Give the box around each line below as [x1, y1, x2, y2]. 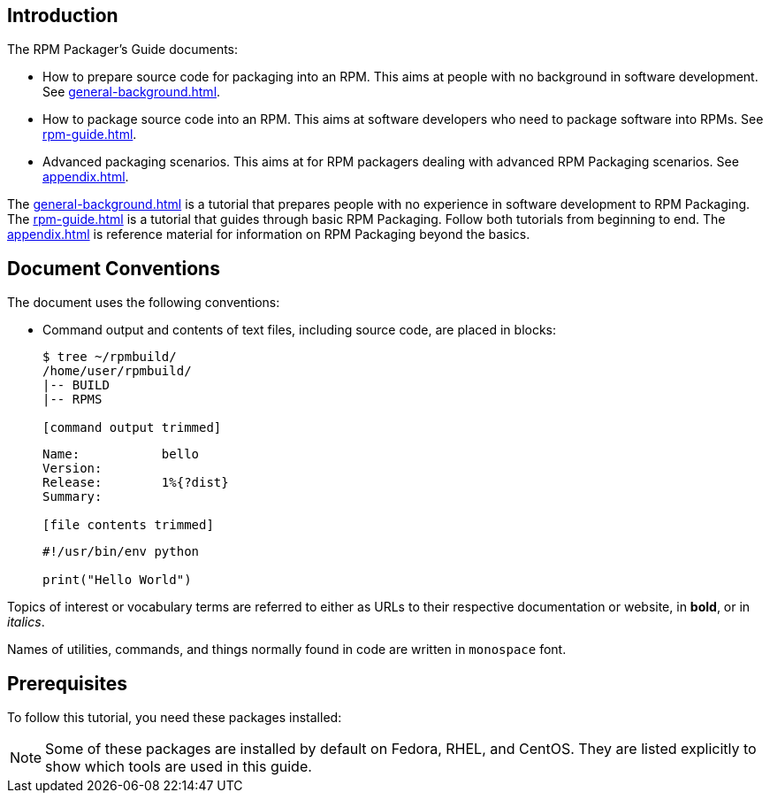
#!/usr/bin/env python [42, 544, 200, 559]
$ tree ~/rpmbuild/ [42, 350, 177, 365]
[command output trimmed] [42, 420, 222, 435]
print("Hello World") [42, 573, 192, 588]
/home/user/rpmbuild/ [42, 364, 192, 379]
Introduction [7, 4, 118, 27]
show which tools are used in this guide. [45, 758, 312, 776]
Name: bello [42, 447, 200, 462]
